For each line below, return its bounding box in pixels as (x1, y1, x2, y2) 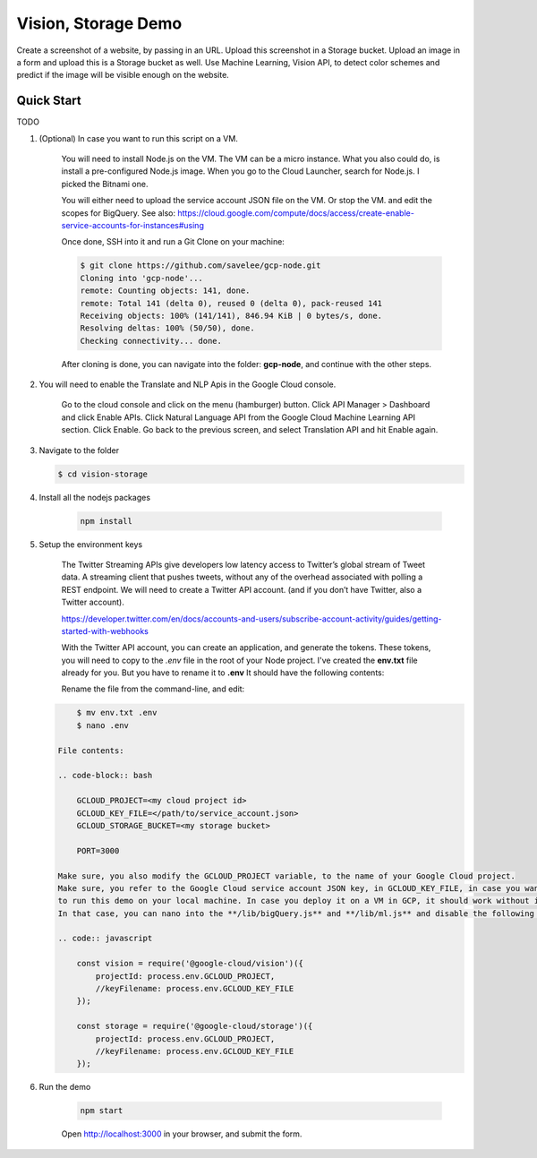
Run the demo (38, 1082, 91, 1093)
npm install (80, 516, 133, 526)
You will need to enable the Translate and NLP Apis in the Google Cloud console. (38, 379, 337, 390)
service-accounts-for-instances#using (61, 219, 205, 230)
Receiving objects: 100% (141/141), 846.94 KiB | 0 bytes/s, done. (80, 310, 383, 321)
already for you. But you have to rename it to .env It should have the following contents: (61, 667, 385, 678)
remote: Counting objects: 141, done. (80, 286, 251, 296)
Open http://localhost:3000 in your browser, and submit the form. (61, 1128, 303, 1139)
